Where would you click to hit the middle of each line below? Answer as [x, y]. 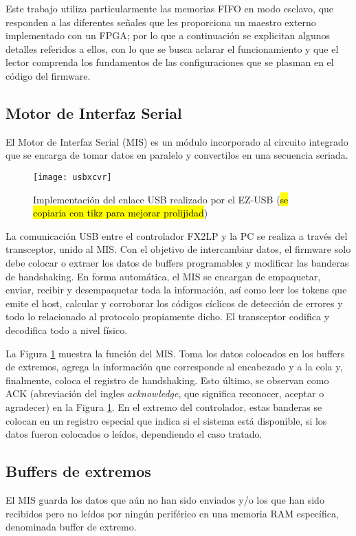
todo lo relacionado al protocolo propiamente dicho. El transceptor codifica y [168, 316]
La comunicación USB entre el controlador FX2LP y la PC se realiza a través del [177, 235]
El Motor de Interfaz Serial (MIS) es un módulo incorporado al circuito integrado [177, 141]
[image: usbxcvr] [73, 177]
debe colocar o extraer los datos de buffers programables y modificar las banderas [177, 262]
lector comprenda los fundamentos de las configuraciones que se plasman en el [170, 62]
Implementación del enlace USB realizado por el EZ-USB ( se [161, 199]
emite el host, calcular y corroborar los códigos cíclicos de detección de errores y [174, 303]
